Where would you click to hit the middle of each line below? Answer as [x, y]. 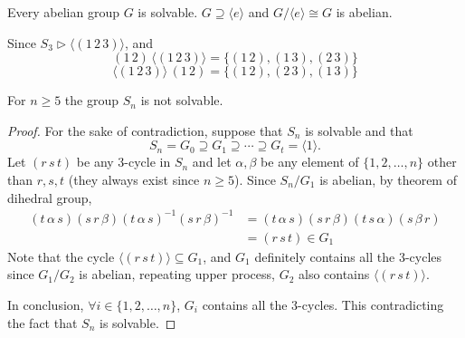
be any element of [310, 162]
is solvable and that [359, 130]
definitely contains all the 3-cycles [348, 256]
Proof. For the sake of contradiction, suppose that [145, 130]
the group [92, 100]
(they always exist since [134, 179]
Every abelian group [63, 12]
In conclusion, [46, 304]
